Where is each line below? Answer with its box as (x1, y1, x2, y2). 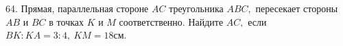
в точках (49, 14, 84, 28)
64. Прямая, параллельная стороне (5, 1, 149, 15)
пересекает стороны (255, 1, 338, 15)
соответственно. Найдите (119, 14, 224, 28)
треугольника (169, 1, 224, 15)
